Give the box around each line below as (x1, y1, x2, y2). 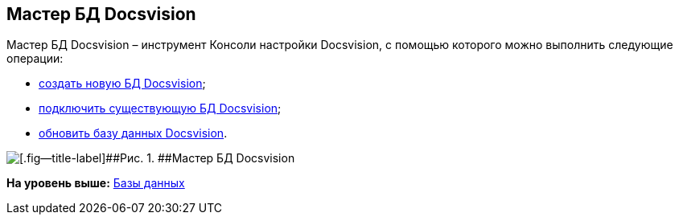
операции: (6, 51, 64, 66)
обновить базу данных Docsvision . (39, 126, 228, 141)
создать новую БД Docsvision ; (39, 76, 206, 91)
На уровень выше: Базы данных (6, 176, 185, 190)
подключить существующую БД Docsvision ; (39, 101, 282, 116)
